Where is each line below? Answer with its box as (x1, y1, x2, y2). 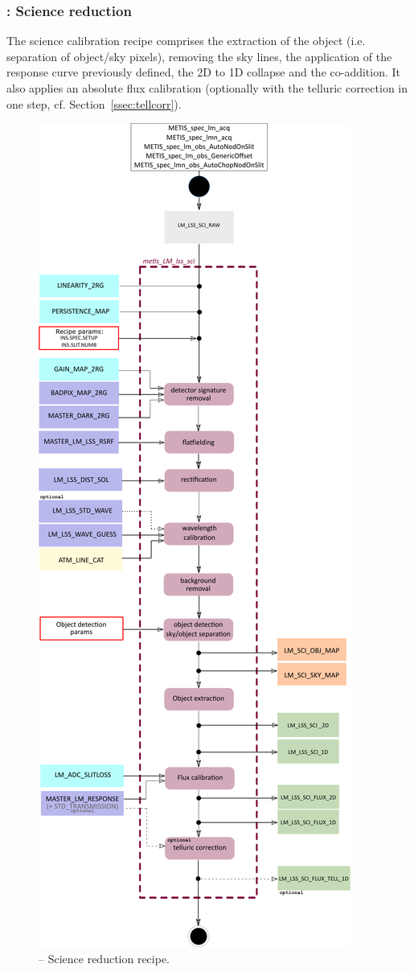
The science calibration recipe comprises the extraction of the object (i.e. (6, 32, 366, 49)
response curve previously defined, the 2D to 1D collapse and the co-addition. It (6, 64, 401, 80)
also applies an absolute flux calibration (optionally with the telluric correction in (6, 80, 408, 96)
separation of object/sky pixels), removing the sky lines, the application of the (6, 47, 392, 64)
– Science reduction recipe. (39, 949, 170, 966)
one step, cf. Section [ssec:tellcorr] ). (6, 95, 182, 112)
